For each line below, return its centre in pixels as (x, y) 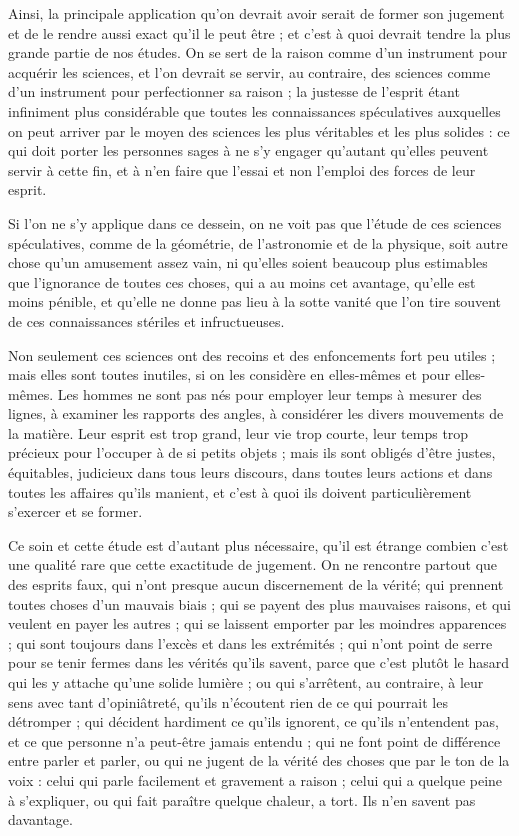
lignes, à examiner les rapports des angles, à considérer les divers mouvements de (256, 413)
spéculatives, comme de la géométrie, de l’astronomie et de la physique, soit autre (258, 242)
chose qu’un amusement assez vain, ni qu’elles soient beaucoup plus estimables (248, 262)
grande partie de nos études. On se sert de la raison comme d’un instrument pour (258, 52)
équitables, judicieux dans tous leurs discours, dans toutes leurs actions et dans (250, 472)
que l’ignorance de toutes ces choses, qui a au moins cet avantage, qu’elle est (242, 281)
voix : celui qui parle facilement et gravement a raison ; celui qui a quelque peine (255, 779)
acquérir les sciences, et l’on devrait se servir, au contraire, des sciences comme (249, 71)
